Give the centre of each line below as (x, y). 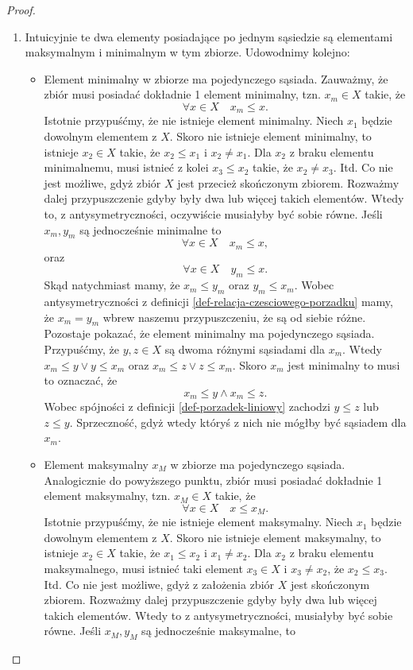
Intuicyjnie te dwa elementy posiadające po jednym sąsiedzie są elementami (209, 36)
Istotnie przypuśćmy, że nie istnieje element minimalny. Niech (194, 120)
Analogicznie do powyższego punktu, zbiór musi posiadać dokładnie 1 (213, 480)
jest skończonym (330, 584)
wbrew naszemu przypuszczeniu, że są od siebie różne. (234, 317)
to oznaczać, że (81, 380)
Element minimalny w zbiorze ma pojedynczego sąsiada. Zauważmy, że (216, 78)
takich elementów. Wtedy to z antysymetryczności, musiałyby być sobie (218, 615)
